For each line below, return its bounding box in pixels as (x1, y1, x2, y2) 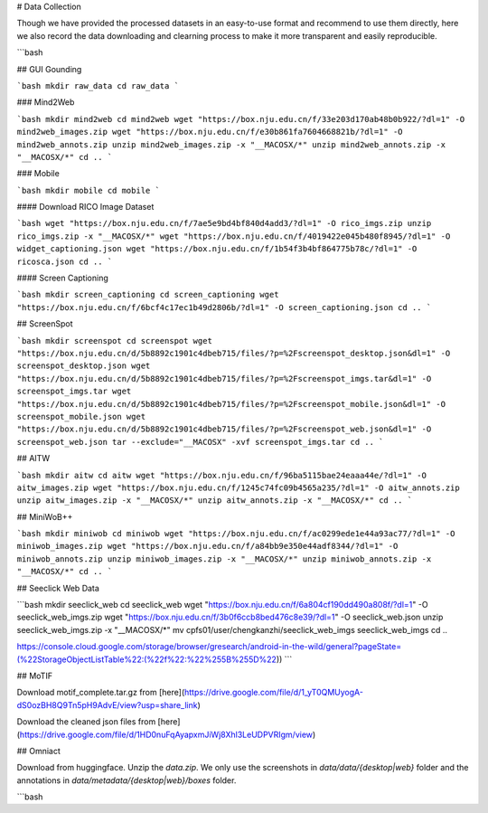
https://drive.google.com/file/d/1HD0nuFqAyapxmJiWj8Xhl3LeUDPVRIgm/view (19, 729, 314, 740)
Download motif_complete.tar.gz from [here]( (16, 687, 185, 698)
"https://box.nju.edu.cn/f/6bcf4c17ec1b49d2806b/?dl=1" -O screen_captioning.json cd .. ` (16, 302, 432, 312)
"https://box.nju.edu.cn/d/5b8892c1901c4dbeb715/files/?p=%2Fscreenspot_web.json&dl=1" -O (16, 424, 432, 434)
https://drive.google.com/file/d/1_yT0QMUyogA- (183, 687, 363, 698)
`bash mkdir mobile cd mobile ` (16, 185, 160, 195)
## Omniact (16, 745, 61, 756)
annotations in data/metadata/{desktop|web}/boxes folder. (16, 774, 237, 786)
